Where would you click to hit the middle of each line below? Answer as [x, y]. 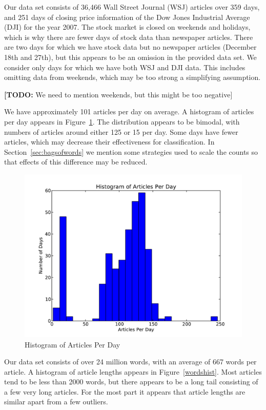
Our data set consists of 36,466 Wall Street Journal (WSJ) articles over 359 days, [132, 7]
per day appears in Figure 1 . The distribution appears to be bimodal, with [122, 121]
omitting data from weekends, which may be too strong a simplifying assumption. [132, 77]
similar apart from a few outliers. [56, 402]
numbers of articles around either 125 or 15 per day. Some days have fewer [121, 131]
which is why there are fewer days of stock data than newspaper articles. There [129, 37]
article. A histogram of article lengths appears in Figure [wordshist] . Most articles [133, 371]
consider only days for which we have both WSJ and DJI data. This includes [125, 67]
